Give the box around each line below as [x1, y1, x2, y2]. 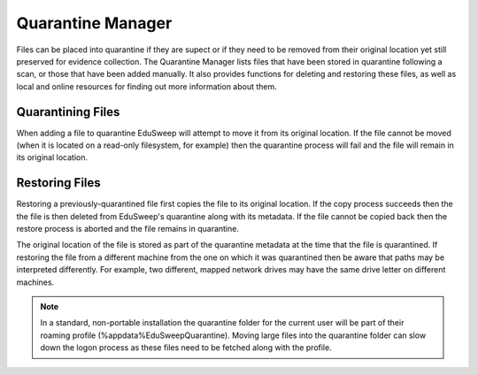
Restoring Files [16, 175, 101, 190]
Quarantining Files [16, 104, 120, 119]
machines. [16, 277, 55, 287]
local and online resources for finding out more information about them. [16, 80, 278, 92]
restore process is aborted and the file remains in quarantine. [16, 224, 239, 234]
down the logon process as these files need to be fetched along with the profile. [40, 342, 332, 353]
